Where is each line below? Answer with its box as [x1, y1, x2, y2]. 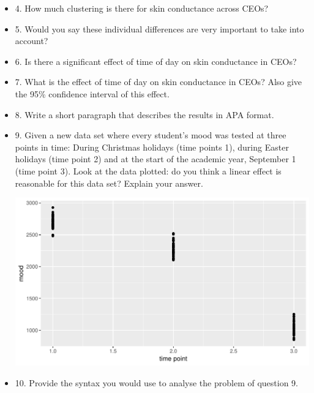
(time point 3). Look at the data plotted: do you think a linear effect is [15, 164, 282, 177]
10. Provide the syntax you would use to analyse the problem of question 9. [15, 376, 298, 389]
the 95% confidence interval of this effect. [15, 87, 170, 100]
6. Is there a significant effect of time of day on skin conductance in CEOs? [15, 54, 297, 67]
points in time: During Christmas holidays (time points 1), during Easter [15, 140, 289, 153]
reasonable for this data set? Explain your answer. [15, 176, 203, 189]
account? [15, 34, 48, 47]
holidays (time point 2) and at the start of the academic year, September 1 [15, 152, 296, 165]
